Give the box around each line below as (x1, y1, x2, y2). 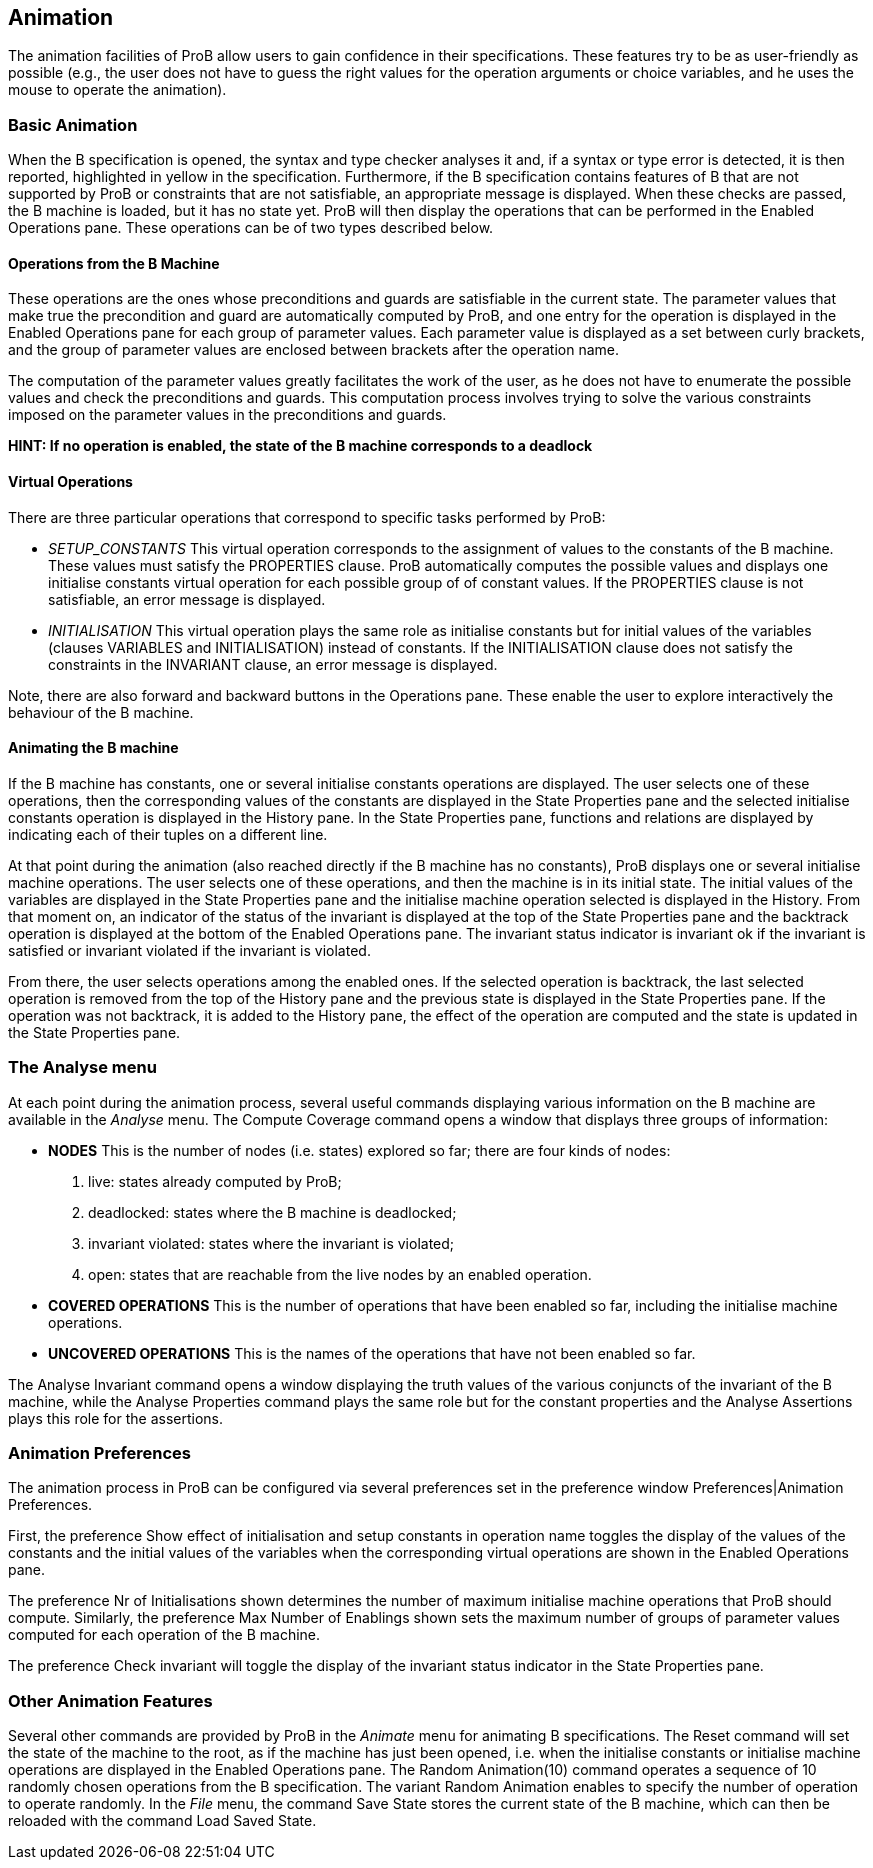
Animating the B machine (8, 739, 179, 757)
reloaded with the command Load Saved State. (8, 1812, 317, 1830)
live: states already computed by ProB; (88, 1172, 342, 1190)
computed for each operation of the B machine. (8, 1626, 321, 1644)
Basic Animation (8, 114, 138, 135)
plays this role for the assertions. (8, 1409, 223, 1427)
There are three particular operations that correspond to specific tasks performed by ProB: (8, 508, 606, 526)
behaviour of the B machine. (8, 703, 194, 721)
